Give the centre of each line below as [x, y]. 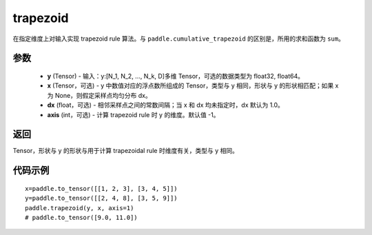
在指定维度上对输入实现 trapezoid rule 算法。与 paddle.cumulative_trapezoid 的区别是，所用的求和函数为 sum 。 [178, 39]
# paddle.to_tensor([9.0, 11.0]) [81, 217]
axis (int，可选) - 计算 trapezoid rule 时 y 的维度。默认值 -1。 [133, 114]
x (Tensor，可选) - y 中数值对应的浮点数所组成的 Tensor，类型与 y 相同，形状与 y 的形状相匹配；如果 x [193, 85]
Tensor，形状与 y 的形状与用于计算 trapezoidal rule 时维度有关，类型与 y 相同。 [126, 151]
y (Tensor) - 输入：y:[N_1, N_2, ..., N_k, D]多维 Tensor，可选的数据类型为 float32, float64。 [176, 76]
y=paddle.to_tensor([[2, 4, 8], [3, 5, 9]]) [102, 198]
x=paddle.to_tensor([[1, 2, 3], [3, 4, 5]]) [102, 188]
